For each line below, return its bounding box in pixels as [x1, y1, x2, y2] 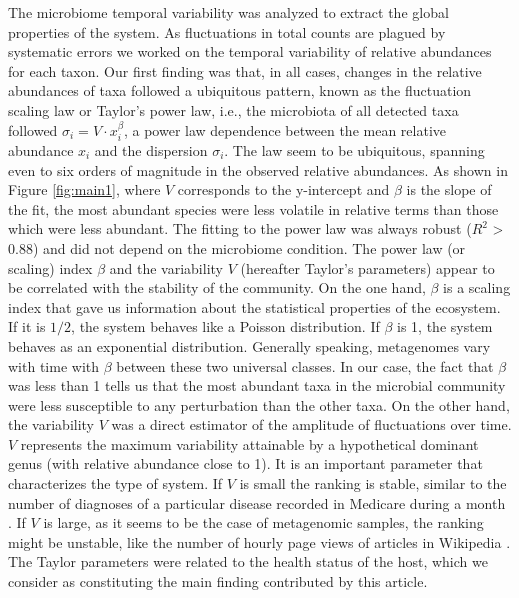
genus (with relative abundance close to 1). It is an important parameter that [8, 453, 483, 474]
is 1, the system [397, 316, 493, 337]
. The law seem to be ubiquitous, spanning [224, 139, 485, 160]
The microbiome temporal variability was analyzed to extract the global [8, 2, 449, 22]
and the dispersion [94, 139, 208, 160]
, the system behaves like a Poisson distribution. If [71, 316, 380, 337]
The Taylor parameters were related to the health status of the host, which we [8, 551, 488, 572]
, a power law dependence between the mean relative [123, 119, 446, 140]
